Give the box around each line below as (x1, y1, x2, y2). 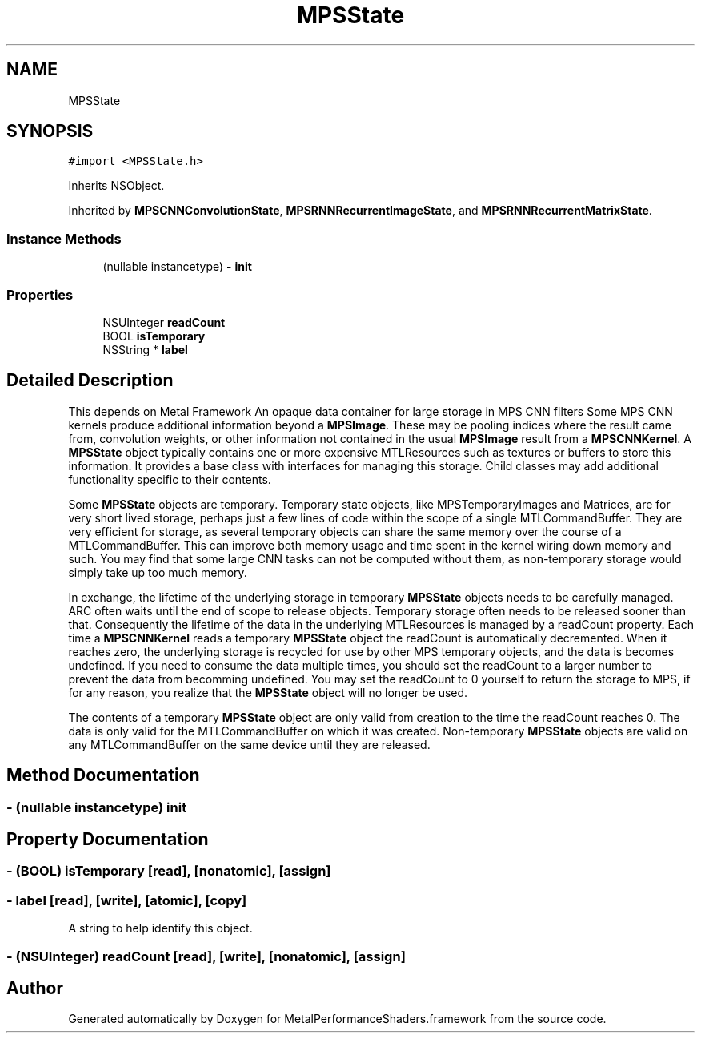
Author (6, 978, 63, 999)
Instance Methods (6, 230, 122, 247)
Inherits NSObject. (68, 179, 165, 193)
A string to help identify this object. (68, 921, 253, 936)
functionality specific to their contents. (68, 472, 271, 486)
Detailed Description (6, 370, 174, 391)
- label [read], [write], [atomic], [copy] (6, 892, 247, 908)
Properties (6, 286, 74, 303)
